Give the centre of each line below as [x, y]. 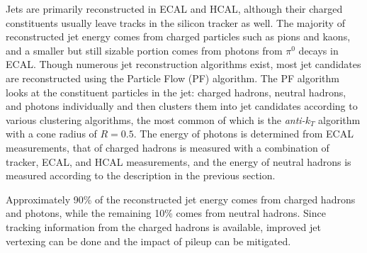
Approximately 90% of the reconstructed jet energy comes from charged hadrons [181, 199]
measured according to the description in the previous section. [141, 175]
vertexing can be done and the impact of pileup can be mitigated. [148, 241]
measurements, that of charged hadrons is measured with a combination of [168, 147]
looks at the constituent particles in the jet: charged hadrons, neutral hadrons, [176, 92]
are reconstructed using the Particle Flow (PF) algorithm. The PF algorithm [173, 78]
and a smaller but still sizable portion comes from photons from [144, 50]
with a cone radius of [51, 134]
